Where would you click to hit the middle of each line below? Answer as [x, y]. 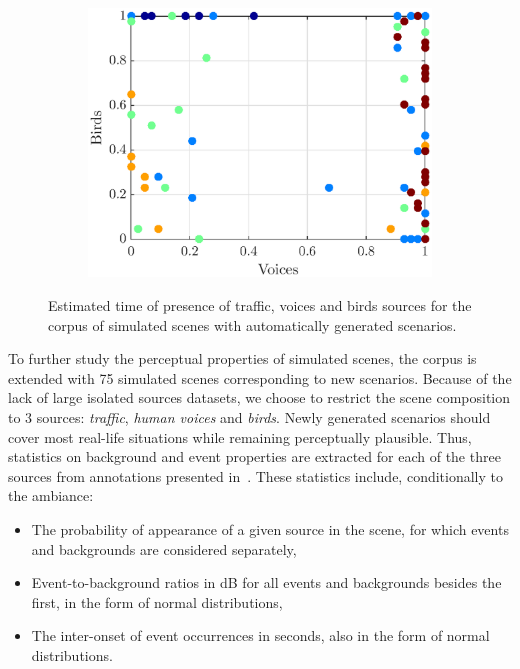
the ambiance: [51, 495]
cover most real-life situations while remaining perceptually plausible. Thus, [240, 436]
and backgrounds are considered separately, [164, 548]
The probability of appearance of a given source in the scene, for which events [270, 528]
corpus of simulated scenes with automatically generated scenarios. [252, 324]
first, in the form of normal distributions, [157, 601]
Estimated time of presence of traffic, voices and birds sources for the [260, 305]
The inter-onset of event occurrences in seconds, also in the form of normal [260, 635]
